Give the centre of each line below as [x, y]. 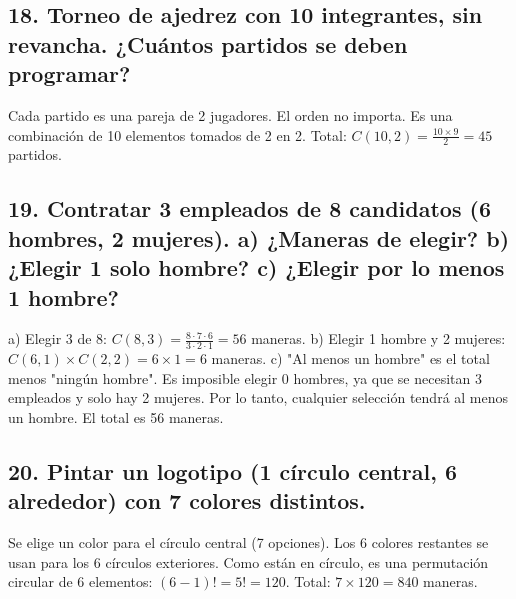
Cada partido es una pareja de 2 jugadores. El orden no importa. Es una [230, 114]
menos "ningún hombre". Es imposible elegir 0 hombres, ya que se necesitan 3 [245, 377]
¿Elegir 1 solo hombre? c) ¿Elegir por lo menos [256, 267]
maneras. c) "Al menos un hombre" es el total [350, 358]
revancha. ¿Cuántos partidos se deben [208, 43]
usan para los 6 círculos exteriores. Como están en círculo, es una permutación [248, 561]
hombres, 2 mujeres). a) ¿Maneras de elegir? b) [259, 237]
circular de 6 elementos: [80, 581]
